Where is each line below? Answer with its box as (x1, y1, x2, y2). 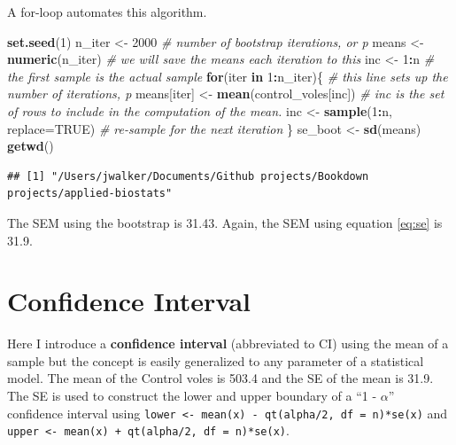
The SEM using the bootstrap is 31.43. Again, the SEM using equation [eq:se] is (7, 213, 443, 231)
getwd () (7, 137, 54, 155)
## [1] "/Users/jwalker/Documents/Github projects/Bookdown (7, 169, 369, 183)
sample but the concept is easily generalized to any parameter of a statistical (7, 351, 424, 370)
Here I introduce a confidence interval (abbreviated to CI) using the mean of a (7, 334, 449, 353)
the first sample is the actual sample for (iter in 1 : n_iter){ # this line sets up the (7, 66, 448, 85)
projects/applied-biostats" (7, 187, 173, 200)
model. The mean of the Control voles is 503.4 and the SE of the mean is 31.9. (7, 369, 434, 387)
